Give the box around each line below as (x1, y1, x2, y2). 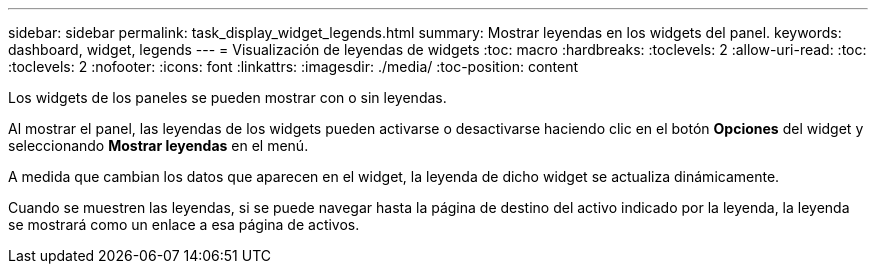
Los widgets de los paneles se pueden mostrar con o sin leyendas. (8, 89, 447, 106)
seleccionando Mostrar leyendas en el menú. (8, 137, 309, 154)
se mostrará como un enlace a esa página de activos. (8, 216, 360, 233)
